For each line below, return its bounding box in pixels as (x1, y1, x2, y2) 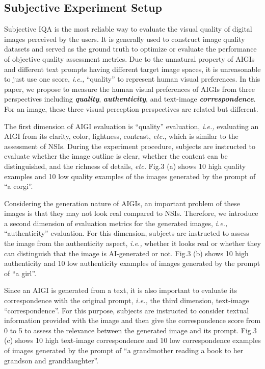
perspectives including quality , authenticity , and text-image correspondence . (4, 93, 256, 104)
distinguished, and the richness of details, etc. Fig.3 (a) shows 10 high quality (4, 160, 246, 171)
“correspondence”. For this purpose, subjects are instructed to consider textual (4, 305, 249, 315)
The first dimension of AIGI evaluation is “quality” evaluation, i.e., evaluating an (4, 120, 259, 131)
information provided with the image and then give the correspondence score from (4, 315, 261, 326)
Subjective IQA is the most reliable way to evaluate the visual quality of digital (4, 23, 252, 34)
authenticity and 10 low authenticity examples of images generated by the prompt (4, 258, 260, 268)
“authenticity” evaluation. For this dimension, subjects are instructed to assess (4, 228, 249, 238)
